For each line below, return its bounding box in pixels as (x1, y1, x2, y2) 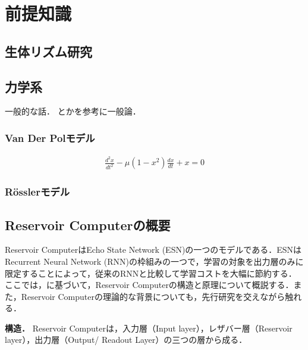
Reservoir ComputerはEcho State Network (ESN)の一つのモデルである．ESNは (5, 243, 302, 256)
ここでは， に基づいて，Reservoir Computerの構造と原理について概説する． (5, 278, 294, 291)
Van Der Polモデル (5, 130, 95, 145)
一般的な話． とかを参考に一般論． (5, 105, 141, 117)
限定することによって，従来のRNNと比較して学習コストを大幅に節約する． (5, 267, 297, 279)
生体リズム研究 (5, 42, 92, 60)
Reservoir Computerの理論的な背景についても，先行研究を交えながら (21, 290, 285, 302)
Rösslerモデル (5, 184, 70, 199)
